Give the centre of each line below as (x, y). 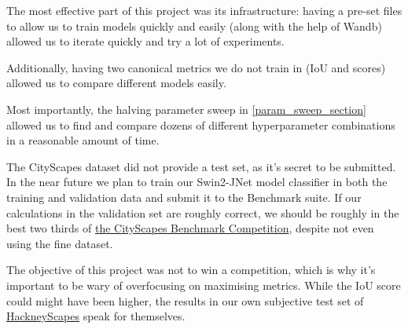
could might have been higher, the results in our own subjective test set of (185, 300)
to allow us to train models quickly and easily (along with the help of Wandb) (194, 26)
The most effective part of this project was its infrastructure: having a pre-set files (204, 10)
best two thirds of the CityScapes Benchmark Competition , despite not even (190, 228)
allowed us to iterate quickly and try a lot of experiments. (145, 41)
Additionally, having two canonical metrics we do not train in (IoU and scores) (196, 67)
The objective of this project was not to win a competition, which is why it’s (191, 270)
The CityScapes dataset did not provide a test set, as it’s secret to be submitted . (201, 166)
